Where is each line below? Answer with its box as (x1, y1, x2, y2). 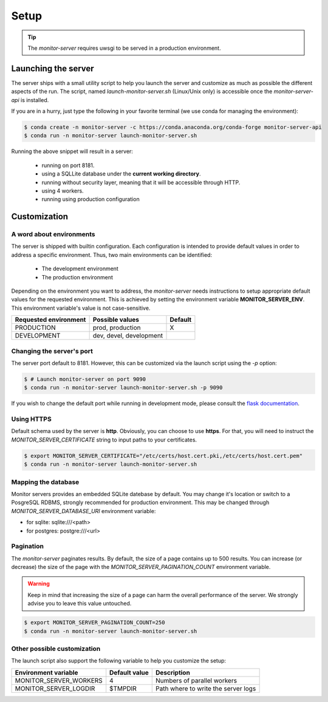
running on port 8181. (41, 162, 95, 169)
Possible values (92, 316, 140, 324)
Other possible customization (11, 644, 101, 653)
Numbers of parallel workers (155, 676, 237, 684)
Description (155, 668, 191, 676)
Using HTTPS (11, 415, 52, 423)
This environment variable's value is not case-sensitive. (11, 304, 151, 312)
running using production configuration (41, 196, 140, 203)
